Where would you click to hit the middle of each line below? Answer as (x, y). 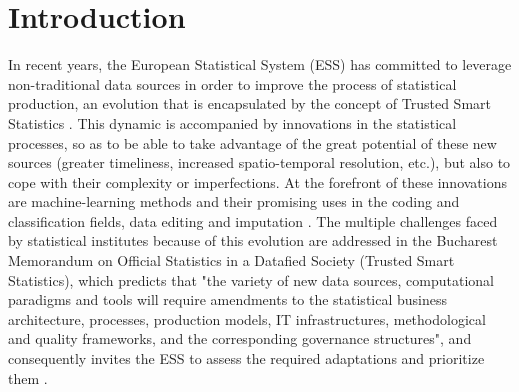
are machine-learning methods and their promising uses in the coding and (234, 201)
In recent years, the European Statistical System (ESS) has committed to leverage (260, 64)
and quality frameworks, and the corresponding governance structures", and (240, 338)
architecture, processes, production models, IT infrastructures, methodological (247, 318)
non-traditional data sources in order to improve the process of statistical (232, 83)
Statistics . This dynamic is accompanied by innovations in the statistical (232, 122)
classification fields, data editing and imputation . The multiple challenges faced (253, 220)
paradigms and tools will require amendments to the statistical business (227, 299)
